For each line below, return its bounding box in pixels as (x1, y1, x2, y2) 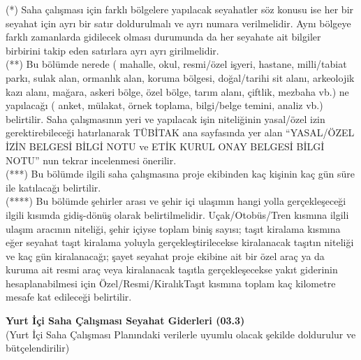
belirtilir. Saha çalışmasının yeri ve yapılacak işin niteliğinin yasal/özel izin (6, 111, 325, 126)
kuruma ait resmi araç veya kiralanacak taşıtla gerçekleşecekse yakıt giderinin (6, 262, 338, 277)
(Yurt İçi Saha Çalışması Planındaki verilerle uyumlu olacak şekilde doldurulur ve (6, 326, 356, 341)
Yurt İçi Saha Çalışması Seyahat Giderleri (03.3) (6, 313, 245, 328)
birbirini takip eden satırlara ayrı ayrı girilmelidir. (6, 43, 219, 57)
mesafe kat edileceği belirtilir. (6, 289, 132, 304)
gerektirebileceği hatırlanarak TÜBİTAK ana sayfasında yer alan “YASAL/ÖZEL (6, 125, 355, 140)
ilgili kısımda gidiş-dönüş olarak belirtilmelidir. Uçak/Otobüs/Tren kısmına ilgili (6, 207, 349, 222)
